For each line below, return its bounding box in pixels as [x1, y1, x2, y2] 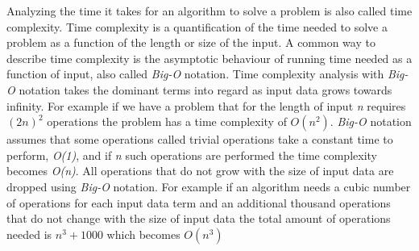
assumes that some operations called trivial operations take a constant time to [6, 131, 393, 148]
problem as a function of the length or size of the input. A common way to [6, 34, 375, 51]
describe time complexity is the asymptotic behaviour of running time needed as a [6, 49, 413, 66]
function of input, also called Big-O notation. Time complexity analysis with [6, 65, 384, 82]
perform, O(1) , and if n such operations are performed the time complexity [6, 146, 377, 163]
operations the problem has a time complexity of [47, 113, 287, 130]
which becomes [106, 225, 180, 242]
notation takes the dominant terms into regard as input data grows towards [19, 81, 392, 98]
